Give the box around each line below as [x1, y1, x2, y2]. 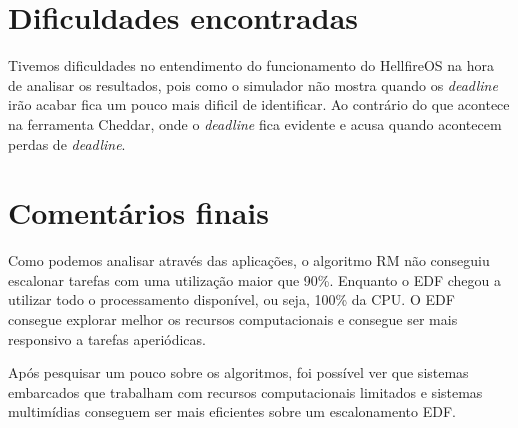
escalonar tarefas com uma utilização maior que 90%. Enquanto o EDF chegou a [8, 269, 501, 290]
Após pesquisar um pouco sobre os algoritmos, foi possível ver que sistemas [8, 362, 469, 383]
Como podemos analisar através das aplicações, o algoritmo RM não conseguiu [8, 250, 490, 271]
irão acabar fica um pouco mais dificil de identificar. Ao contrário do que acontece [8, 94, 510, 115]
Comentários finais [8, 192, 269, 233]
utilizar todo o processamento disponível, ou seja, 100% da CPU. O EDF [8, 289, 455, 310]
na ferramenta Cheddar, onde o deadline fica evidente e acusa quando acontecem [8, 113, 502, 134]
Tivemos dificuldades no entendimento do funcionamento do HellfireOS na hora [8, 55, 494, 76]
